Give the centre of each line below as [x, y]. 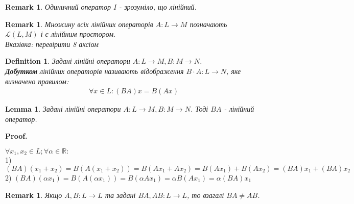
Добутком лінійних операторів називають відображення [95, 71]
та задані [120, 195]
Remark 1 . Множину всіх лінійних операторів [79, 24]
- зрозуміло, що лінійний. [158, 7]
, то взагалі [206, 195]
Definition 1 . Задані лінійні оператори [68, 61]
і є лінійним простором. [78, 34]
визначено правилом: [37, 81]
